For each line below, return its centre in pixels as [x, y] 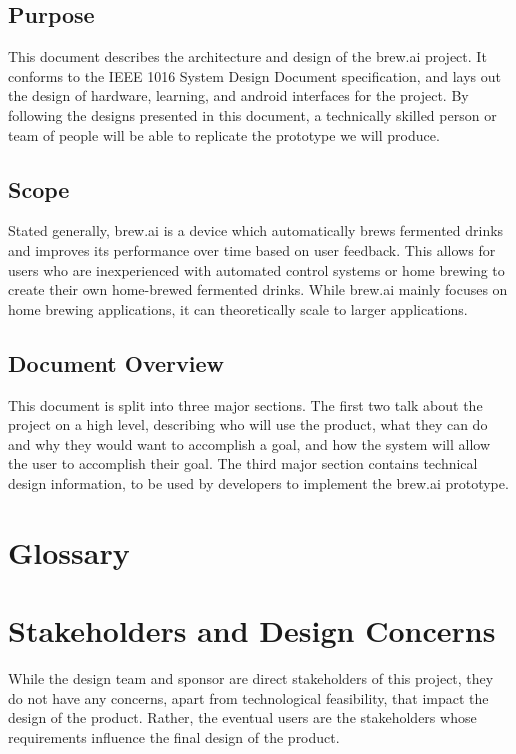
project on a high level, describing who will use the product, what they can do [248, 424]
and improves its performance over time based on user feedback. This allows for [252, 249]
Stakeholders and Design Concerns [252, 630]
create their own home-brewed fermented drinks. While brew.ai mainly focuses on [258, 289]
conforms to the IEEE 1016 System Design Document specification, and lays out [254, 75]
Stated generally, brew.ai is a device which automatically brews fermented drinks [256, 230]
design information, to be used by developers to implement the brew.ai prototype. [258, 482]
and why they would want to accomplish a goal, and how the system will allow [249, 443]
